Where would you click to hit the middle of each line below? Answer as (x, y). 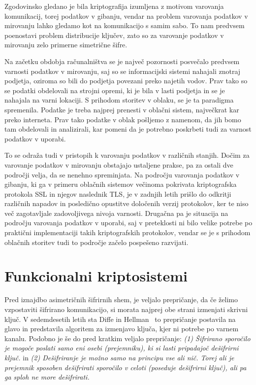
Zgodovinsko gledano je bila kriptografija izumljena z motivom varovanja (114, 6)
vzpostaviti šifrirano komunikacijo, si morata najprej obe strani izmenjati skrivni (126, 309)
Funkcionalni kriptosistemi (96, 276)
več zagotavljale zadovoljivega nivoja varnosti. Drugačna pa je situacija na (116, 213)
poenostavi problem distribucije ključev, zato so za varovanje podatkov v (114, 35)
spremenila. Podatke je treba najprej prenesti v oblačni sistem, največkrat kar (122, 109)
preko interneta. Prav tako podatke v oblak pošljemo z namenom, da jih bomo (123, 119)
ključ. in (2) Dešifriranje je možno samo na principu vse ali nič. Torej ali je (119, 357)
